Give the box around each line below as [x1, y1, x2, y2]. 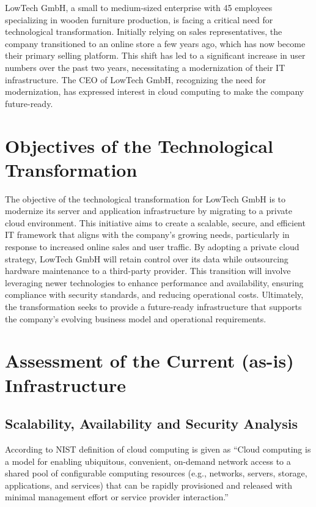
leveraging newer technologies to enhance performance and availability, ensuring [5, 276, 304, 289]
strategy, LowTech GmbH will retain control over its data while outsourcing [5, 252, 288, 265]
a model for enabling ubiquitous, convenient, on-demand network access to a [5, 454, 291, 467]
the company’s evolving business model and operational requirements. [5, 312, 266, 325]
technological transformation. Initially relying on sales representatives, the [5, 25, 282, 38]
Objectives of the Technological [5, 133, 273, 158]
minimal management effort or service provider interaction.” [5, 490, 229, 503]
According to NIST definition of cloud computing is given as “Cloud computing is [5, 442, 311, 455]
